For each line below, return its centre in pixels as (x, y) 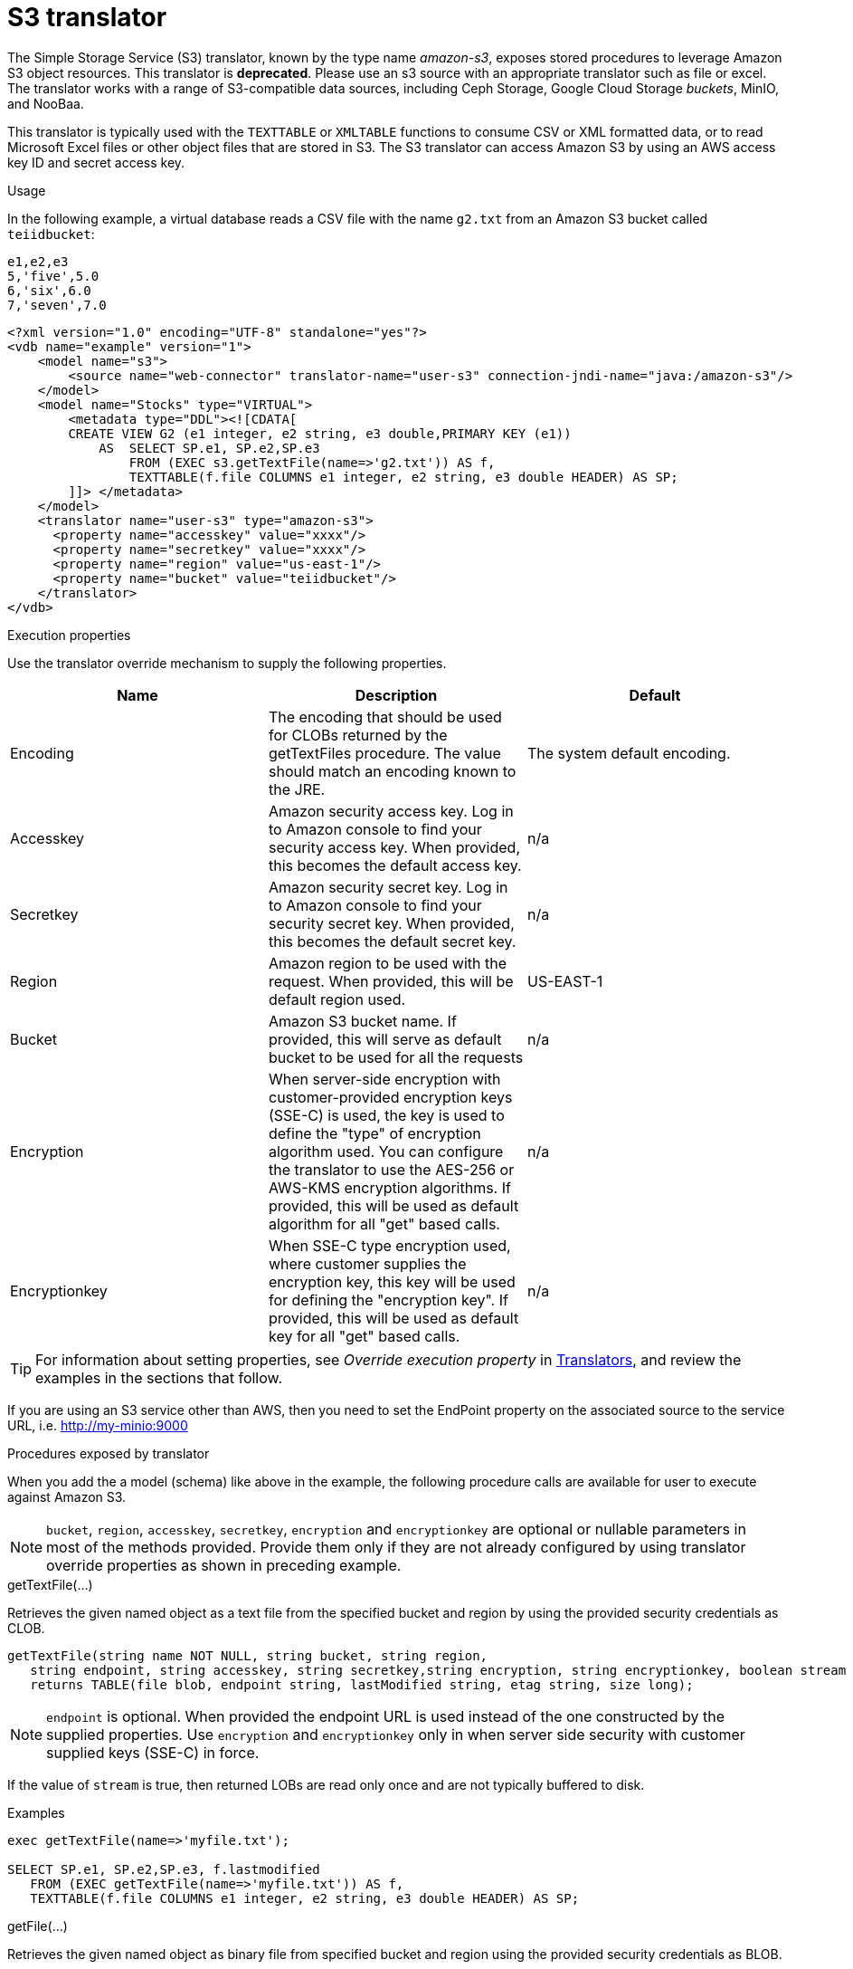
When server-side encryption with (384, 1079)
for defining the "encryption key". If (388, 1300)
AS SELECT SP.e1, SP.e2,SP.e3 (209, 448)
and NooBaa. (46, 103)
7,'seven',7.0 (57, 305)
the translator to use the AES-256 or (391, 1169)
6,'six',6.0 (49, 290)
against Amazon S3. (67, 1496)
